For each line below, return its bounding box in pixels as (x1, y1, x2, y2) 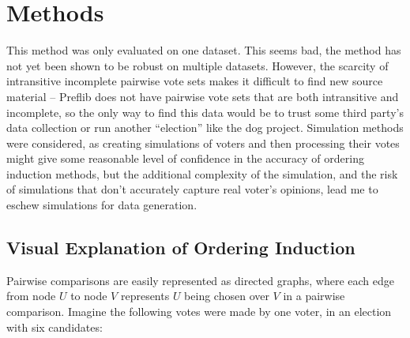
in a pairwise (283, 287, 345, 304)
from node (6, 287, 56, 304)
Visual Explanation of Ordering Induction (6, 235, 355, 260)
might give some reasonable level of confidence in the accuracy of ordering (6, 150, 364, 167)
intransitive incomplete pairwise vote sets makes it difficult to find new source (6, 73, 383, 89)
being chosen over (184, 287, 269, 304)
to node (70, 287, 107, 304)
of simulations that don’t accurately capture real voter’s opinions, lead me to (6, 181, 378, 197)
